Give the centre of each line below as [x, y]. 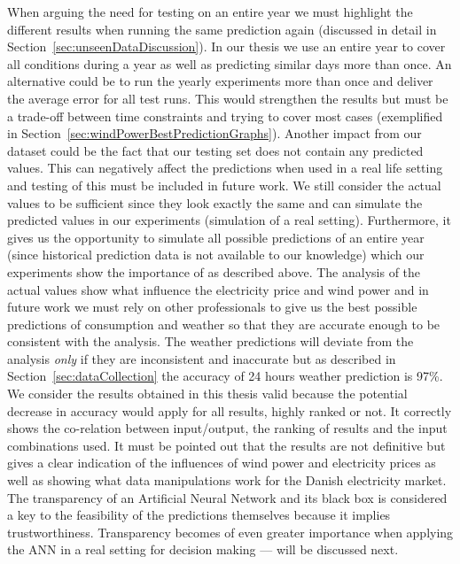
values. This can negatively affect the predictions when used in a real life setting [225, 168]
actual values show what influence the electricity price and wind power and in [218, 289]
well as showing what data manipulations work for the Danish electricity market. [227, 480]
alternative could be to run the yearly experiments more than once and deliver [220, 81]
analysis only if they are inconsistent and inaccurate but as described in [202, 358]
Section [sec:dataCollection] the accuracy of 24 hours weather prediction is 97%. [225, 376]
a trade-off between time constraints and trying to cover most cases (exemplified [225, 116]
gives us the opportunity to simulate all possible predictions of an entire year [216, 237]
